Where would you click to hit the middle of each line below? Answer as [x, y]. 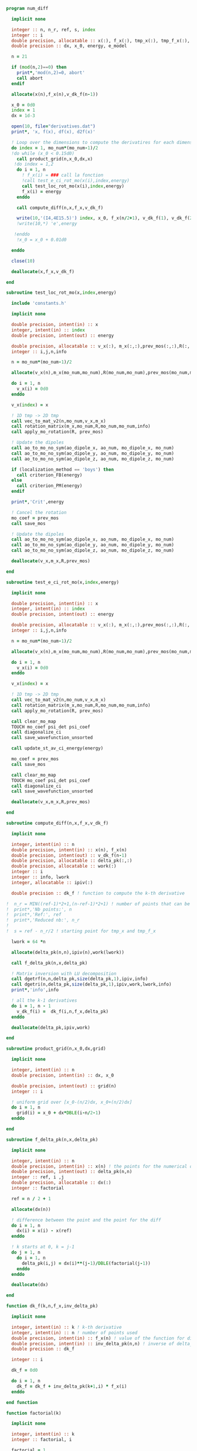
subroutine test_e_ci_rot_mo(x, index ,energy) [62, 582]
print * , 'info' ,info [35, 990]
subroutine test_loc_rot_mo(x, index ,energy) [61, 293]
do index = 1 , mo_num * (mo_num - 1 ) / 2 [55, 148]
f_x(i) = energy [41, 192]
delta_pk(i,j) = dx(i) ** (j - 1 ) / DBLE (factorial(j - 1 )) [86, 1263]
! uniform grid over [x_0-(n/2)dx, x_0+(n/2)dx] [72, 1102]
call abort [30, 78]
